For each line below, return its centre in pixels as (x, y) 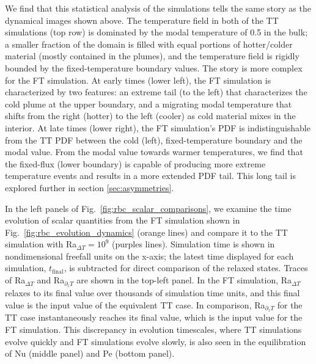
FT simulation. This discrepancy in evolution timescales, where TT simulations (153, 329)
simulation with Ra (41, 244)
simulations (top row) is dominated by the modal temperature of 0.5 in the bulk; (156, 32)
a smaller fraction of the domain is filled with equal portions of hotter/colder (149, 44)
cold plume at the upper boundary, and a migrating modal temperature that (149, 104)
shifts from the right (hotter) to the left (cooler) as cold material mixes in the (150, 116)
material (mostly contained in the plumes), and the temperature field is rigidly (152, 56)
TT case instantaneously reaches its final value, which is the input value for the (154, 317)
